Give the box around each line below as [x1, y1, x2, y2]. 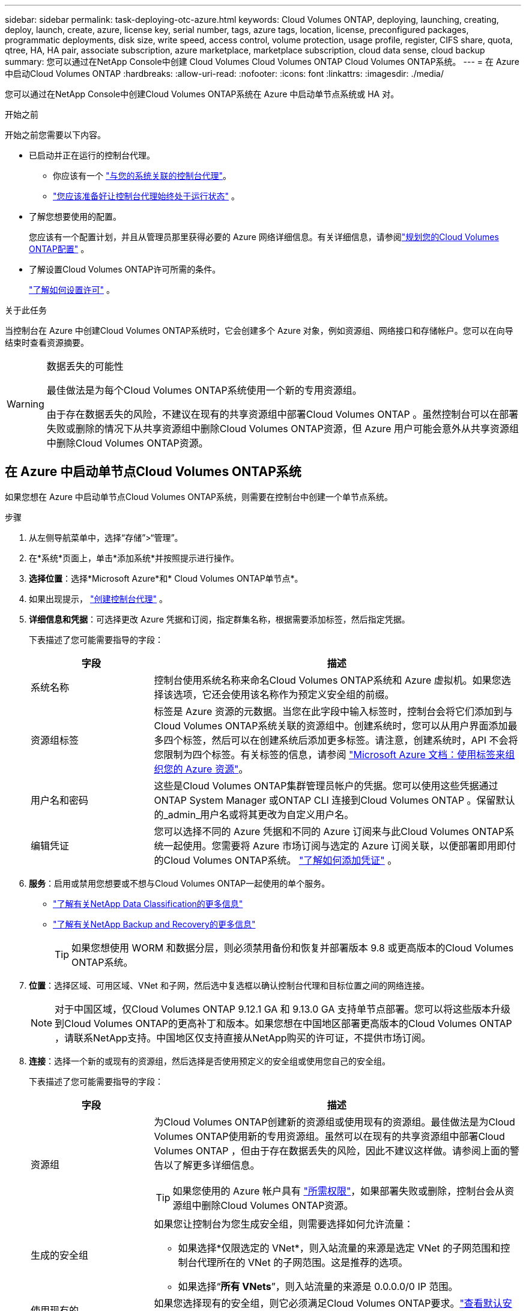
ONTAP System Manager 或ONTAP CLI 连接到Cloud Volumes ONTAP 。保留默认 [154, 794, 515, 806]
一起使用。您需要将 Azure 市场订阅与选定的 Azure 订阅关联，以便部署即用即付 [163, 839, 516, 852]
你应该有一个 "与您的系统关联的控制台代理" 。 [53, 170, 231, 181]
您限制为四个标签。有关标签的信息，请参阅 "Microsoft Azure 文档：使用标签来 [154, 748, 506, 761]
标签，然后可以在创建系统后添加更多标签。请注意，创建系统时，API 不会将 [183, 734, 518, 746]
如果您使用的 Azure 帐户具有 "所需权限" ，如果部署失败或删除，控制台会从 [172, 1184, 505, 1197]
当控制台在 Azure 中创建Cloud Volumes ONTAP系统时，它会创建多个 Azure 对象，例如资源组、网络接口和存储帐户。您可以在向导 [5, 325, 513, 336]
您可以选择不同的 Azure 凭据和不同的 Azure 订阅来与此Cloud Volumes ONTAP [154, 825, 505, 837]
